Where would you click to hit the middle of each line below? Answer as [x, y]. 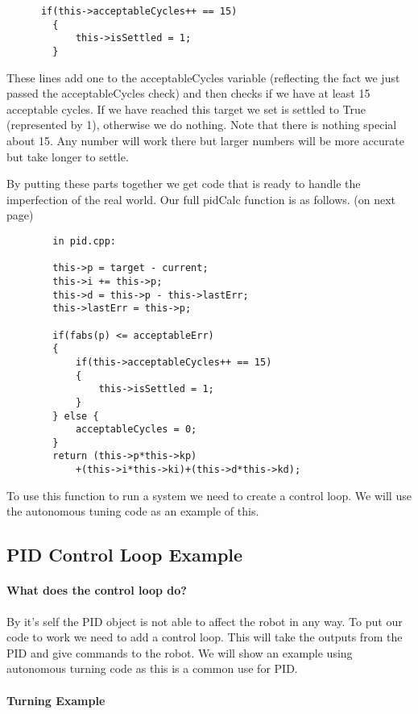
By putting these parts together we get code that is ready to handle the [184, 184]
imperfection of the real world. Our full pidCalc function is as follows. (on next [201, 199]
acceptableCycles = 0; [136, 430]
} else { [76, 416]
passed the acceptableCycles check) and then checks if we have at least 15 [188, 93]
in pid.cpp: [85, 241]
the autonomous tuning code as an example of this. [133, 511]
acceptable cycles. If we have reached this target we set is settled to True [186, 109]
